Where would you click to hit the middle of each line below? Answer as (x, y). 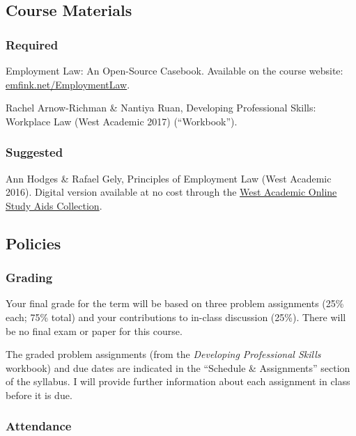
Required (32, 44)
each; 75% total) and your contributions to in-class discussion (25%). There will (176, 317)
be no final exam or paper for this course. (94, 330)
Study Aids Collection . (54, 205)
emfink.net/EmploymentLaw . (68, 84)
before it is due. (39, 395)
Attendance (39, 426)
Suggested (34, 152)
